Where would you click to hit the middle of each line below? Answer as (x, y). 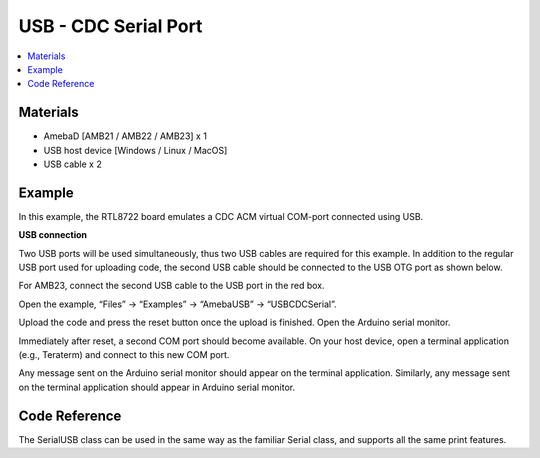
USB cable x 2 (72, 164)
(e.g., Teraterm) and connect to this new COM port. (124, 355)
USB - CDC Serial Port (110, 26)
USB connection (53, 235)
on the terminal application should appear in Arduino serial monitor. (157, 387)
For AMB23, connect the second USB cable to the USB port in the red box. (171, 286)
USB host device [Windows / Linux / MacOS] (135, 150)
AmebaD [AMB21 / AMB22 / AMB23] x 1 (125, 136)
